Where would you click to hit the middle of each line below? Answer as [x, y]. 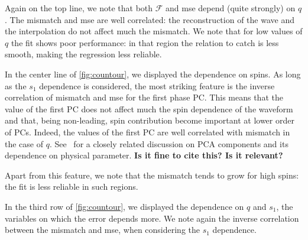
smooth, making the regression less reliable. [83, 54]
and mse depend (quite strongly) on [231, 8]
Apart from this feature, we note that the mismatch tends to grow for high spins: [152, 175]
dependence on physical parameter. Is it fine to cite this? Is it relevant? [144, 155]
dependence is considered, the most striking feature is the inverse [157, 85]
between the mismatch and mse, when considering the [103, 230]
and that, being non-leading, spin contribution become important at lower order [150, 120]
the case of [24, 143]
